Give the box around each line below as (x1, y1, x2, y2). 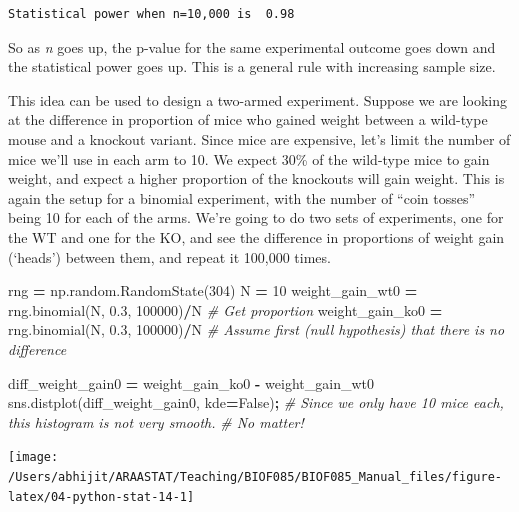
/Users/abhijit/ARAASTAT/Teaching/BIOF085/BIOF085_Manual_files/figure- (8, 469, 502, 484)
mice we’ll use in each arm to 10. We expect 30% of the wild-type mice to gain (8, 148, 490, 169)
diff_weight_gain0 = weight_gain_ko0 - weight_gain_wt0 (8, 372, 374, 393)
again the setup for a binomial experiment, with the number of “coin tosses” (8, 187, 476, 208)
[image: (8, 450, 59, 465)
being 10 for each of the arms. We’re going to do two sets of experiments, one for (8, 207, 504, 228)
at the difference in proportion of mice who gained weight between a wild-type (8, 109, 488, 130)
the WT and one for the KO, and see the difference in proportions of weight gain (8, 226, 505, 247)
